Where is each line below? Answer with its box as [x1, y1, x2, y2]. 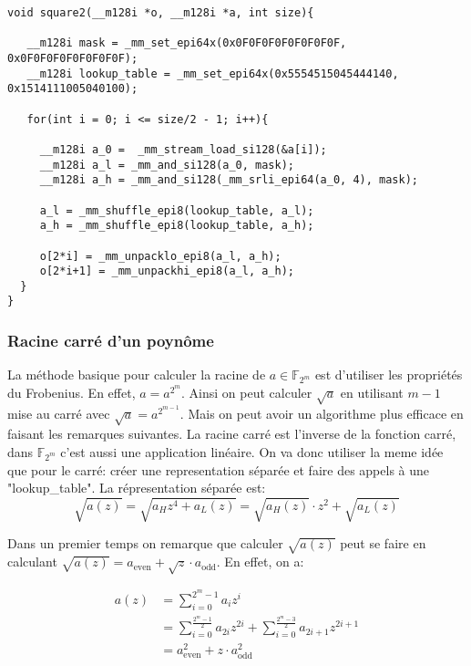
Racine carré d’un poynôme [7, 329, 214, 352]
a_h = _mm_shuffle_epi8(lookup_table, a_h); [39, 219, 314, 233]
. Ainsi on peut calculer [181, 382, 312, 401]
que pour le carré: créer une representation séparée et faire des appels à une [7, 460, 430, 479]
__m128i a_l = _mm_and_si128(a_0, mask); [39, 158, 294, 172]
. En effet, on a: [216, 552, 304, 571]
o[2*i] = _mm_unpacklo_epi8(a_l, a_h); [39, 249, 282, 263]
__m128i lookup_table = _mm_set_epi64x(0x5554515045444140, [26, 67, 399, 80]
